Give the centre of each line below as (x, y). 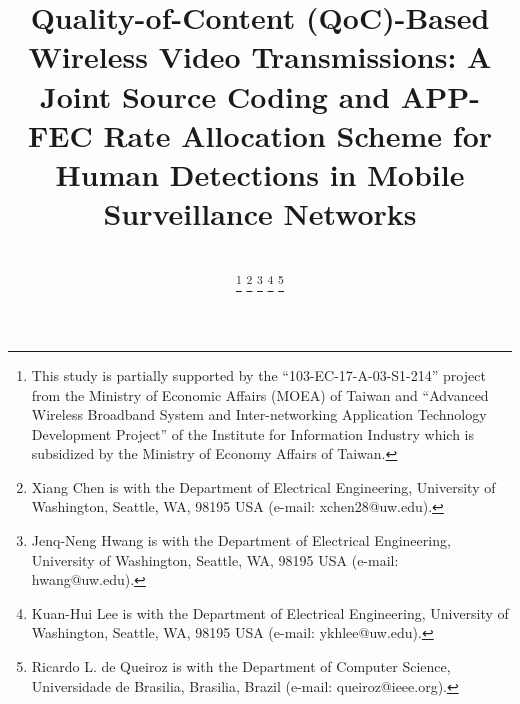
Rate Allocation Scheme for (298, 134)
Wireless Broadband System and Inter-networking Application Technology (259, 414)
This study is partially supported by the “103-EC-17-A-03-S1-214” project (258, 374)
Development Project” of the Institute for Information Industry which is (252, 433)
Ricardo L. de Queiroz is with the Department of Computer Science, (241, 666)
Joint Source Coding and (215, 95)
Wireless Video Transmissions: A (260, 56)
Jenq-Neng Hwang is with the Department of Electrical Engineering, (241, 540)
